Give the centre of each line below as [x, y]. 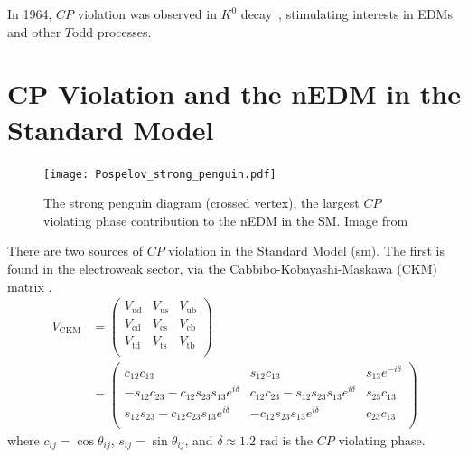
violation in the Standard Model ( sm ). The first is [306, 251]
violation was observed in [147, 14]
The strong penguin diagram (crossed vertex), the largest [201, 203]
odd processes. [112, 31]
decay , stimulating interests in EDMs [346, 14]
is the [298, 439]
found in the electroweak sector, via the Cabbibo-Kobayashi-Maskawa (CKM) [222, 268]
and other [34, 31]
